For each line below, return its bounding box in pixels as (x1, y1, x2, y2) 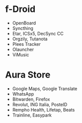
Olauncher (12, 46, 34, 52)
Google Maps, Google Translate (12, 86, 78, 92)
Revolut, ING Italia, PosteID (12, 101, 68, 108)
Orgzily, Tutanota (12, 36, 48, 42)
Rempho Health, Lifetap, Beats (12, 107, 75, 113)
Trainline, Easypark (12, 112, 52, 118)
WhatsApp (12, 91, 34, 97)
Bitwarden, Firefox (12, 96, 50, 102)
